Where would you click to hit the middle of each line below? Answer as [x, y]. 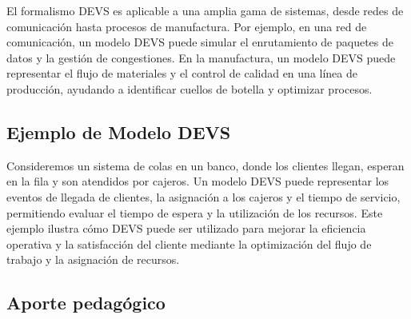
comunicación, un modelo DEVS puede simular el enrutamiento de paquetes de [200, 42]
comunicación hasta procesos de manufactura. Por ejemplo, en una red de [187, 26]
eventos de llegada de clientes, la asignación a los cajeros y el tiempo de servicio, [204, 196]
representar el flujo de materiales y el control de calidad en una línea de [182, 73]
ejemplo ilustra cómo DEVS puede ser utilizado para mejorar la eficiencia [186, 228]
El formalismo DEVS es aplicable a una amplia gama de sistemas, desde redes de [205, 10]
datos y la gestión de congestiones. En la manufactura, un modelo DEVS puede [201, 57]
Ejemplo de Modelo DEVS [119, 132]
